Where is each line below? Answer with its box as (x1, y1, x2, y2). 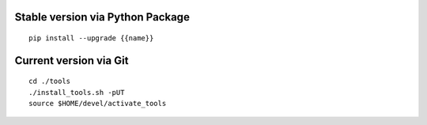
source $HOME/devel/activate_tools (28, 99, 167, 108)
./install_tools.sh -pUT (28, 88, 125, 97)
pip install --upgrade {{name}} (28, 34, 154, 43)
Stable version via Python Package (14, 10, 190, 24)
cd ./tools (28, 77, 71, 86)
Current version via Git (14, 54, 129, 67)
